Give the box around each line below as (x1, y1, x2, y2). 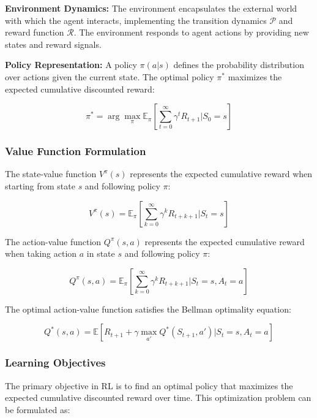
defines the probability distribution (173, 58, 304, 71)
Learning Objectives (5, 355, 106, 370)
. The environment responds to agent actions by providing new (73, 26, 309, 39)
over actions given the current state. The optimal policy (5, 70, 214, 83)
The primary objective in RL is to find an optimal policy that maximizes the (5, 379, 293, 392)
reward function (5, 26, 64, 39)
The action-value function (5, 235, 102, 248)
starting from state (5, 179, 75, 192)
